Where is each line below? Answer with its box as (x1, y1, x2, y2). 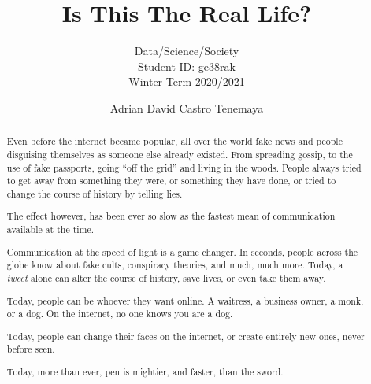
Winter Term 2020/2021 (128, 73, 245, 90)
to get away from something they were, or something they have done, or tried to (6, 174, 336, 187)
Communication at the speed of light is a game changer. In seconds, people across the (6, 245, 358, 258)
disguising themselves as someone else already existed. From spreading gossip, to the (6, 147, 353, 161)
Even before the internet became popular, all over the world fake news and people (6, 135, 343, 148)
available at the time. (6, 223, 95, 236)
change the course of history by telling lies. (6, 186, 183, 200)
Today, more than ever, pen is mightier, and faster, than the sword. (6, 364, 284, 378)
